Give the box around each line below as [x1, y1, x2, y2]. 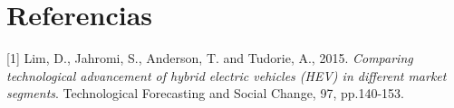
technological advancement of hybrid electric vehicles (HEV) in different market [6, 66, 447, 85]
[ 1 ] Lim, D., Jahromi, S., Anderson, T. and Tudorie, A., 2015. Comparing [6, 49, 413, 67]
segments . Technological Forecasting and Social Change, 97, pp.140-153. [6, 84, 404, 103]
